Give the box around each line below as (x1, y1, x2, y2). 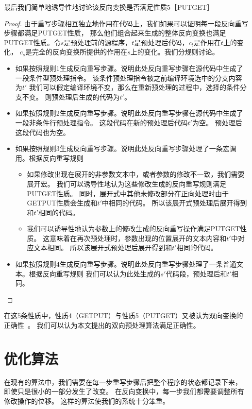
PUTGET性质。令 (4, 37, 61, 47)
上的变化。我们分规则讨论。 (130, 47, 219, 57)
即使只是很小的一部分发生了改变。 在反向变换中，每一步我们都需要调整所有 (4, 386, 244, 396)
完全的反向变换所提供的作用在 (32, 47, 128, 57)
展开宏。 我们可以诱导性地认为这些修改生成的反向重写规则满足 (27, 178, 227, 188)
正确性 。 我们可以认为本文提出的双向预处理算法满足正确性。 (4, 320, 200, 330)
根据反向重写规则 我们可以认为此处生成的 (29, 268, 161, 278)
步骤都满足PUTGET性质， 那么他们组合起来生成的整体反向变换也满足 (4, 28, 226, 38)
